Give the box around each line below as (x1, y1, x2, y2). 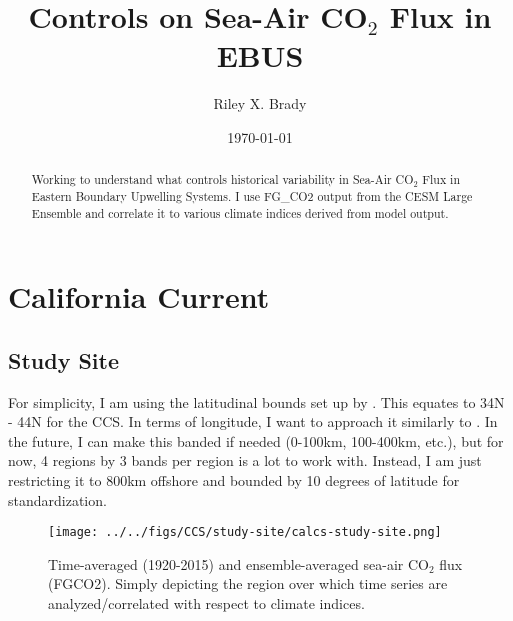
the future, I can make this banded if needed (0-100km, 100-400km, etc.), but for (8, 430, 504, 451)
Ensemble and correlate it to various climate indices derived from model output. (31, 204, 449, 221)
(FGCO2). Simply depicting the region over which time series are (48, 573, 448, 594)
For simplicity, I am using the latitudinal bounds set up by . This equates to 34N (8, 391, 505, 412)
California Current (8, 276, 270, 317)
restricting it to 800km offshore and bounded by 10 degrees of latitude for (8, 470, 460, 491)
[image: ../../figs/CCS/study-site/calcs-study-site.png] (48, 525, 442, 540)
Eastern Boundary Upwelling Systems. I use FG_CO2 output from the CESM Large (31, 187, 473, 204)
